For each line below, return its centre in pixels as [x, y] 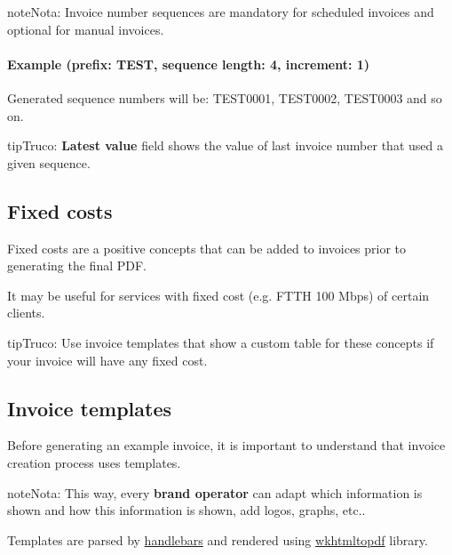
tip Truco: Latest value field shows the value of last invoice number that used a [225, 145]
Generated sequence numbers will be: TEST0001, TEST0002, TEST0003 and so [225, 97]
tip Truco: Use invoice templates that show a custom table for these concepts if [221, 342]
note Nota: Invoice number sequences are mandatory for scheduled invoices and [221, 12]
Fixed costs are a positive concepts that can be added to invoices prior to [207, 248]
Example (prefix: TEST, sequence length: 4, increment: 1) [189, 64]
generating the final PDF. [77, 265]
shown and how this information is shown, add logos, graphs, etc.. [186, 510]
